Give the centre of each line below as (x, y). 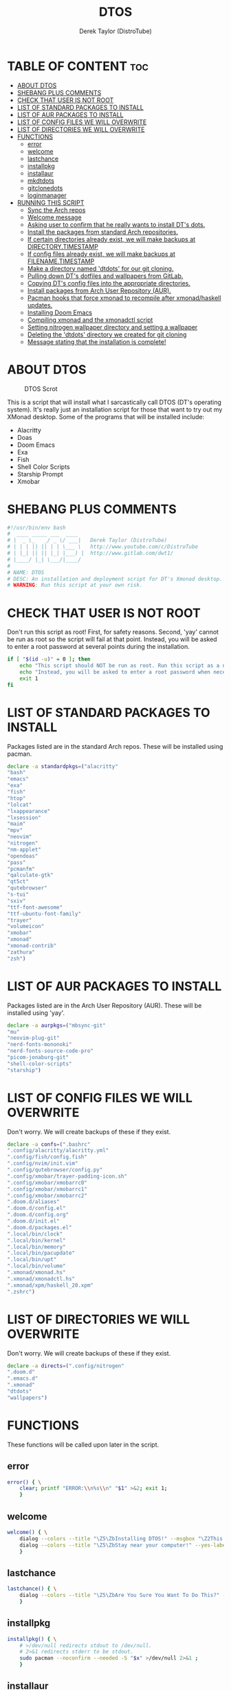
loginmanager (47, 195)
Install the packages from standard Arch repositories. (103, 232)
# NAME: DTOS (26, 572)
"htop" (16, 798)
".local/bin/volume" (37, 1266)
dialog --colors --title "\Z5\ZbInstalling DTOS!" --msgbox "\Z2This (121, 1538)
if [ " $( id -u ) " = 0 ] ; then (49, 659)
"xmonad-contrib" (32, 946)
